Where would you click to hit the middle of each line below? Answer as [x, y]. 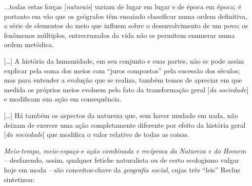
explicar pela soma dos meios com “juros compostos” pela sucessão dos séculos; [122, 70]
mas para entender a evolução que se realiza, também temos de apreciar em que [123, 80]
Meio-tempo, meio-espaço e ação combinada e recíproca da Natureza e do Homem [125, 150]
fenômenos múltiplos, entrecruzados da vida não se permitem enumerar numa [119, 35]
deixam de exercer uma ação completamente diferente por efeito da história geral [125, 125]
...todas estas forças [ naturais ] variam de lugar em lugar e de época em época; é [123, 6]
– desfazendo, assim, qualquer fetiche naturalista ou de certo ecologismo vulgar [122, 160]
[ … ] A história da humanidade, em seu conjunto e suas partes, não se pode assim [124, 60]
